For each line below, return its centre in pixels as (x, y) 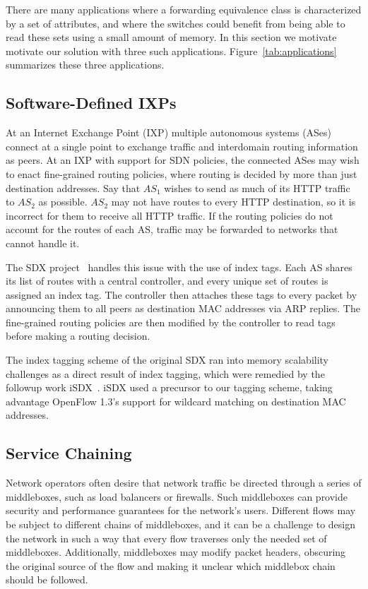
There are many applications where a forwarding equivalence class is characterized (184, 9)
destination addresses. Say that (73, 188)
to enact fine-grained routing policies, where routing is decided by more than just (182, 173)
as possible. (63, 202)
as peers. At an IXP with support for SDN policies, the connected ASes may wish (183, 160)
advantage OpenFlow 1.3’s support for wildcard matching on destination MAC (176, 401)
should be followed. (47, 579)
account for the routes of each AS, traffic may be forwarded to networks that (172, 229)
